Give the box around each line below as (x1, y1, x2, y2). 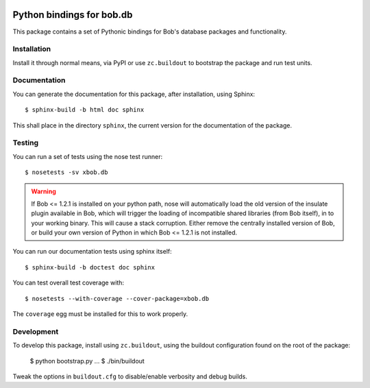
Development (12, 326, 59, 336)
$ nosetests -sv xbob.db (25, 169, 108, 176)
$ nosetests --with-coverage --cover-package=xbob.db (25, 295, 209, 302)
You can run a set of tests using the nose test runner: (12, 152, 163, 160)
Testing (12, 138, 39, 147)
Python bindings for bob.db (12, 9, 133, 21)
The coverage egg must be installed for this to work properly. (12, 310, 188, 318)
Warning (31, 187, 56, 195)
